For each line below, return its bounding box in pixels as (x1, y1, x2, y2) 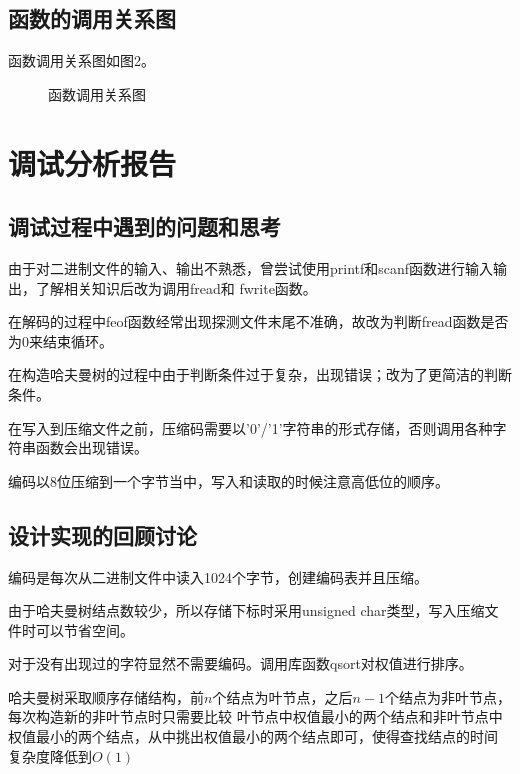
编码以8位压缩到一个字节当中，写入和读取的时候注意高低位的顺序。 (8, 470, 449, 491)
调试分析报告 (8, 142, 177, 183)
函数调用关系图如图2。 (8, 50, 155, 71)
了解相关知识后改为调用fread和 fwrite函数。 (35, 277, 317, 298)
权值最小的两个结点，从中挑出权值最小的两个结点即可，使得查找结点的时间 (8, 726, 498, 747)
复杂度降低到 (8, 745, 92, 766)
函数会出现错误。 (35, 437, 148, 458)
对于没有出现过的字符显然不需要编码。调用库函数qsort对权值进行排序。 (8, 653, 473, 674)
